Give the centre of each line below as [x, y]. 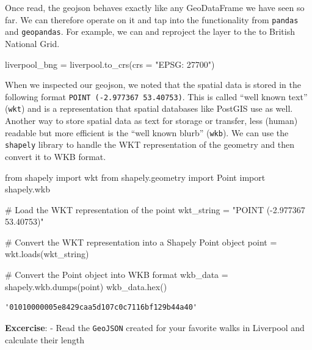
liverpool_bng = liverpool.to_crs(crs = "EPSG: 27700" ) [110, 64]
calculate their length [45, 339]
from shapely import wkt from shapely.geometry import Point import [135, 177]
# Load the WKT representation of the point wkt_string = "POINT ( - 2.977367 [155, 209]
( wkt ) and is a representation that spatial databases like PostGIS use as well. [149, 108]
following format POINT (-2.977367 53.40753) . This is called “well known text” [156, 96]
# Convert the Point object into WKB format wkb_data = [117, 275]
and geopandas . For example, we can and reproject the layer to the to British [150, 31]
